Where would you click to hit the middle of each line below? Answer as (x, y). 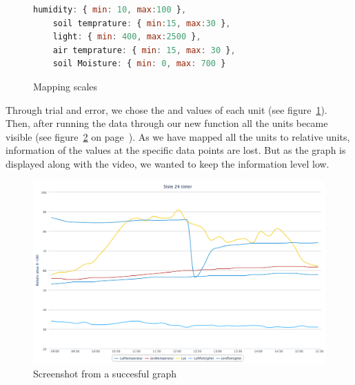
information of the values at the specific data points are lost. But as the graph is (176, 150)
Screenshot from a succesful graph (105, 373)
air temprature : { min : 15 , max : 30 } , (144, 50)
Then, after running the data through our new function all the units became (167, 123)
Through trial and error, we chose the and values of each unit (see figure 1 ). (166, 109)
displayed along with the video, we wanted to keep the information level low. (168, 163)
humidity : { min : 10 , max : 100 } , (110, 10)
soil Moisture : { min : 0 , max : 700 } (139, 64)
